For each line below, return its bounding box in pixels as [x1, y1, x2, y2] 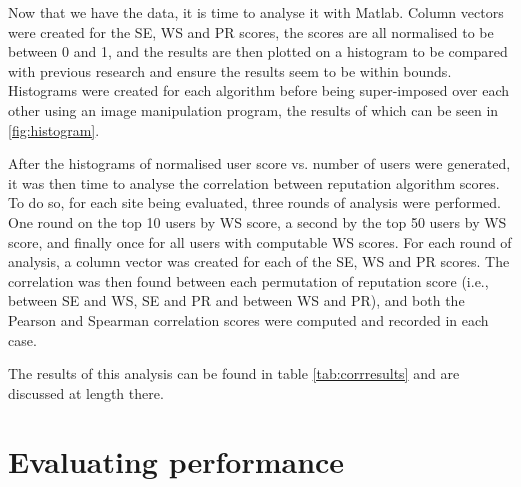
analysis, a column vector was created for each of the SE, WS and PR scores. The [8, 251, 510, 272]
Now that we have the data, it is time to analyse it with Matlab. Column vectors [8, 2, 504, 22]
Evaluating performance [8, 441, 345, 482]
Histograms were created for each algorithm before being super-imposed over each [8, 80, 510, 101]
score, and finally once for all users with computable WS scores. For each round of [8, 231, 512, 252]
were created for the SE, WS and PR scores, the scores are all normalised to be [8, 21, 494, 42]
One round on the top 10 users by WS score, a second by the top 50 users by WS [8, 211, 507, 232]
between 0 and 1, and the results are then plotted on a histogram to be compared [8, 41, 508, 62]
